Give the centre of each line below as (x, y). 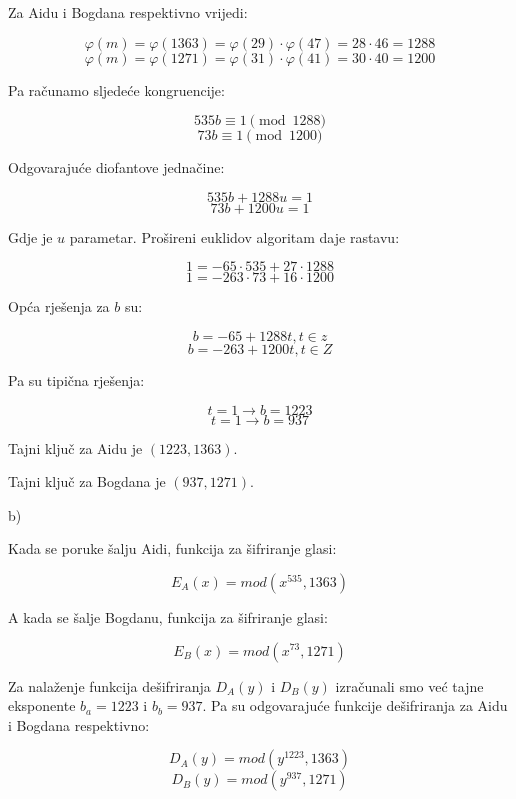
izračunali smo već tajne (409, 685)
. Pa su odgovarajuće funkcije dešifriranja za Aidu (355, 705)
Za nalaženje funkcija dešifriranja (109, 685)
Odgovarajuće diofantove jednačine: (116, 167)
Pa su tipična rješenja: (76, 379)
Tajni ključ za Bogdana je (87, 481)
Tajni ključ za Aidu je (75, 447)
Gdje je (30, 236)
